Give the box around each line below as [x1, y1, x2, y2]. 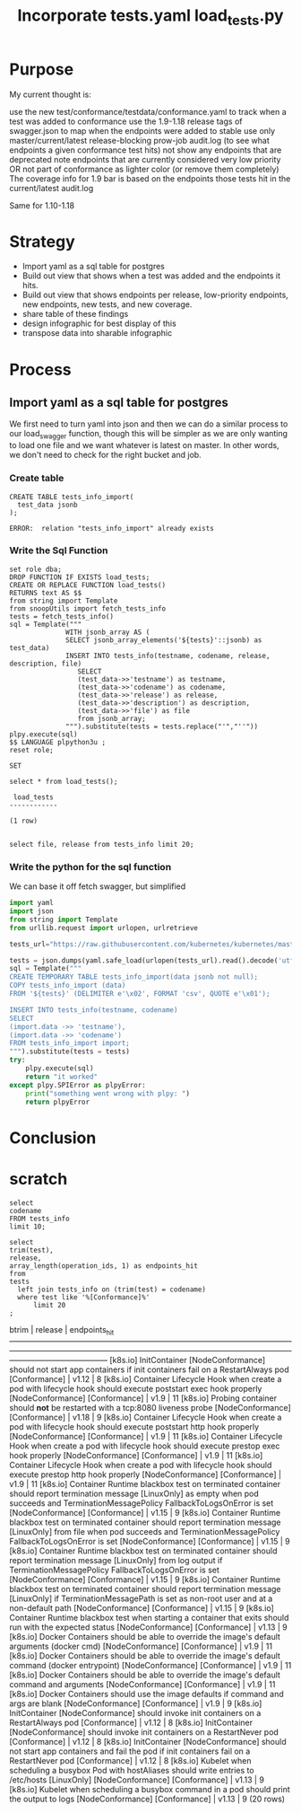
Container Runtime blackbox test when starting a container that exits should [9, 1613, 289, 1624]
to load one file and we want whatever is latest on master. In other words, [9, 440, 279, 451]
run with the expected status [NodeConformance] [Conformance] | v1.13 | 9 [9, 1622, 288, 1633]
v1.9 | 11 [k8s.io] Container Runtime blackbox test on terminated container [9, 1479, 281, 1490]
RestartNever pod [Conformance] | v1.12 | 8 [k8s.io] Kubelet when [9, 1756, 252, 1766]
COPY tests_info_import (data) [9, 981, 126, 990]
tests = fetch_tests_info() [9, 612, 115, 620]
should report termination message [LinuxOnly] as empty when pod [9, 1488, 260, 1500]
